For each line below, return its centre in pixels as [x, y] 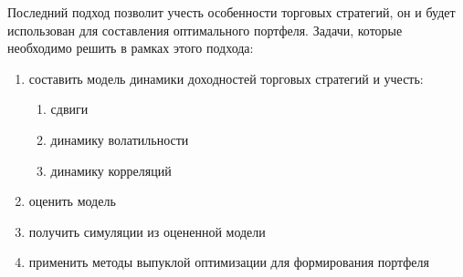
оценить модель [72, 201]
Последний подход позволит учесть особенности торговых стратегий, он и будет [231, 12]
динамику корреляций [111, 170]
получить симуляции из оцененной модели [147, 231]
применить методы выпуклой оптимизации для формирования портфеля [229, 262]
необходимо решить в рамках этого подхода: [131, 48]
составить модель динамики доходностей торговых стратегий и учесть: [226, 78]
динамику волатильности [120, 139]
